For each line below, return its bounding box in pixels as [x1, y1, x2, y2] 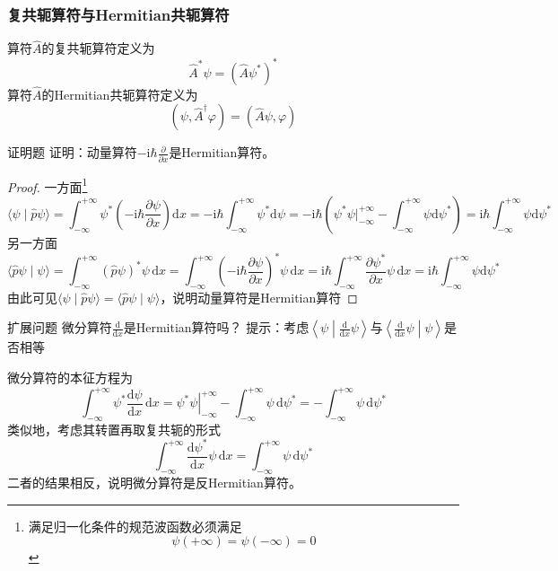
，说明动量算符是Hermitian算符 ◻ [160, 287, 358, 306]
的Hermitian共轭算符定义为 [41, 84, 198, 103]
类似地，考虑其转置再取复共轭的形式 [7, 419, 221, 438]
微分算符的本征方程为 [7, 367, 133, 386]
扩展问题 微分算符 [7, 318, 112, 337]
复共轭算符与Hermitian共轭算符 [7, 3, 230, 25]
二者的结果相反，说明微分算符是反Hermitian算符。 [7, 473, 301, 492]
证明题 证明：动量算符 [7, 143, 137, 162]
